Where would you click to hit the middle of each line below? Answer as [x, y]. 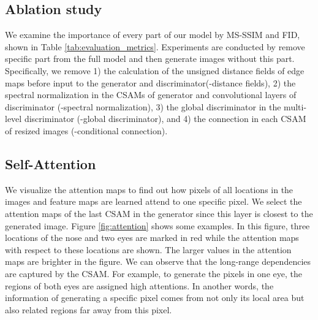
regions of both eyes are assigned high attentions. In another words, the [139, 285]
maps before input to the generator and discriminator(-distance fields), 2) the [150, 82]
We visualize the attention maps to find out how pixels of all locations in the [149, 189]
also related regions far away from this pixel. [89, 309]
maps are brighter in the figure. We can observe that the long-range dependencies [158, 261]
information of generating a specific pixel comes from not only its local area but [155, 298]
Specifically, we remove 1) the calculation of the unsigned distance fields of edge [155, 70]
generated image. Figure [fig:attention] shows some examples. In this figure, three [157, 225]
